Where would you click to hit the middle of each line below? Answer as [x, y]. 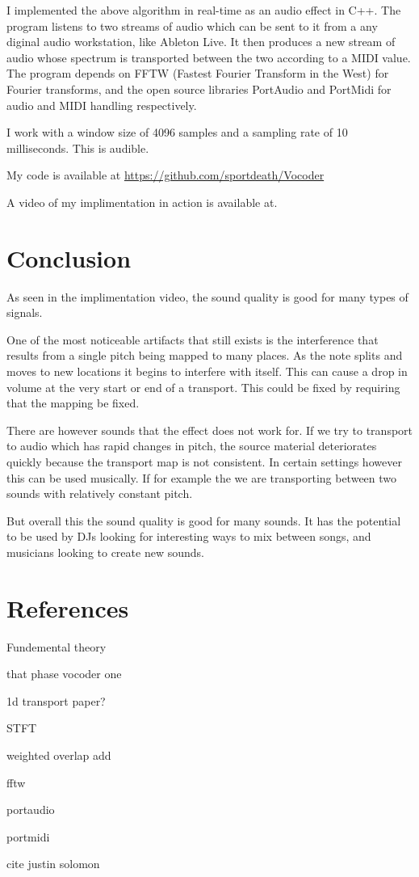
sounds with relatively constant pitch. [100, 493]
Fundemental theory [57, 646]
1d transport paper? [56, 700]
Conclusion [69, 257]
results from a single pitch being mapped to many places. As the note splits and [205, 355]
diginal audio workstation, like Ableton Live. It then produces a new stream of [201, 42]
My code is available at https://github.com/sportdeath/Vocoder [166, 175]
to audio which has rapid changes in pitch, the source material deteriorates [192, 446]
